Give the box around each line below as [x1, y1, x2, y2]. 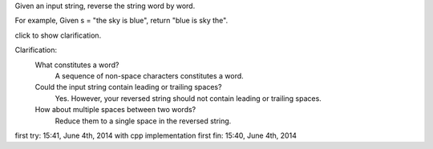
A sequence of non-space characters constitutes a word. [55, 70, 244, 80]
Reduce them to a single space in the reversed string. [55, 116, 232, 126]
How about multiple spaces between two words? [34, 105, 196, 115]
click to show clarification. [14, 30, 102, 40]
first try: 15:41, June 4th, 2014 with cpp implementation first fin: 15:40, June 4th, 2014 [14, 131, 297, 140]
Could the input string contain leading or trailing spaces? [34, 83, 222, 92]
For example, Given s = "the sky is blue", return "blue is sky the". [14, 16, 229, 26]
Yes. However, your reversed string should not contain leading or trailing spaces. [55, 93, 322, 103]
